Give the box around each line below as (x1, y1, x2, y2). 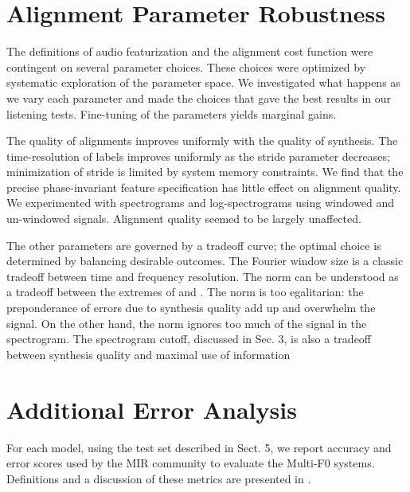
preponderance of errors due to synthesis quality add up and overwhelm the (6, 299, 376, 316)
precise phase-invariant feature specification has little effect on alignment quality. (6, 178, 401, 195)
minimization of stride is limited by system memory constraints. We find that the (6, 163, 404, 180)
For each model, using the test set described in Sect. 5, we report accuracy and (6, 439, 392, 455)
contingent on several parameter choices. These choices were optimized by (6, 58, 366, 75)
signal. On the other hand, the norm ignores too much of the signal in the (6, 314, 367, 331)
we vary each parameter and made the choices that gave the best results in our (6, 89, 392, 106)
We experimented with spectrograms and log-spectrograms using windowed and (6, 194, 395, 211)
